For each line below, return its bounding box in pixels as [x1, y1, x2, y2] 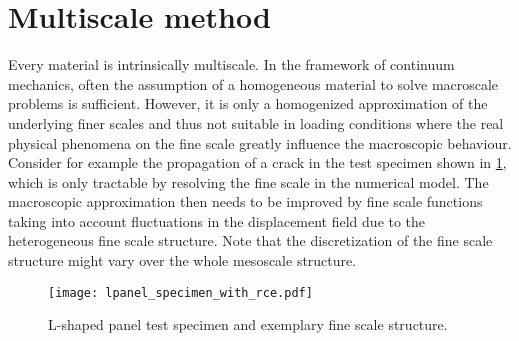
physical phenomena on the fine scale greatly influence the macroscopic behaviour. [8, 132, 512, 153]
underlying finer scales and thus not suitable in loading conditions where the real [8, 112, 504, 133]
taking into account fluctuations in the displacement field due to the [8, 210, 426, 231]
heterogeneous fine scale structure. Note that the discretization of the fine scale [8, 230, 493, 251]
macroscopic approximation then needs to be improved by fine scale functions [8, 191, 483, 212]
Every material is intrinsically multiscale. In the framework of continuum [8, 54, 455, 75]
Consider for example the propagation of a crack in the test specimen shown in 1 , [8, 152, 507, 173]
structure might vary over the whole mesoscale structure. [8, 250, 357, 271]
